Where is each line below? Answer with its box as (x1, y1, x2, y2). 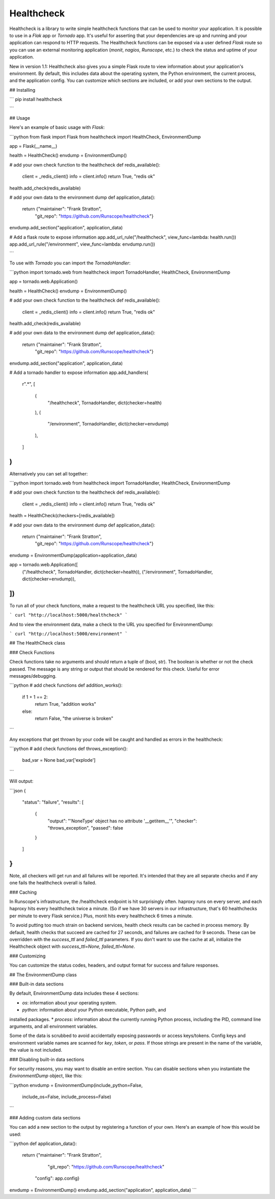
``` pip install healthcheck (9, 96, 63, 102)
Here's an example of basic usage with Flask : (9, 124, 105, 130)
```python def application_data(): (9, 1140, 77, 1147)
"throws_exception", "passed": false (47, 825, 123, 831)
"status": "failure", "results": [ (22, 799, 84, 805)
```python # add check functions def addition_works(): (9, 682, 123, 688)
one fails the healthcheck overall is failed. (9, 880, 97, 886)
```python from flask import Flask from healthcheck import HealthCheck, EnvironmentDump (9, 134, 201, 140)
